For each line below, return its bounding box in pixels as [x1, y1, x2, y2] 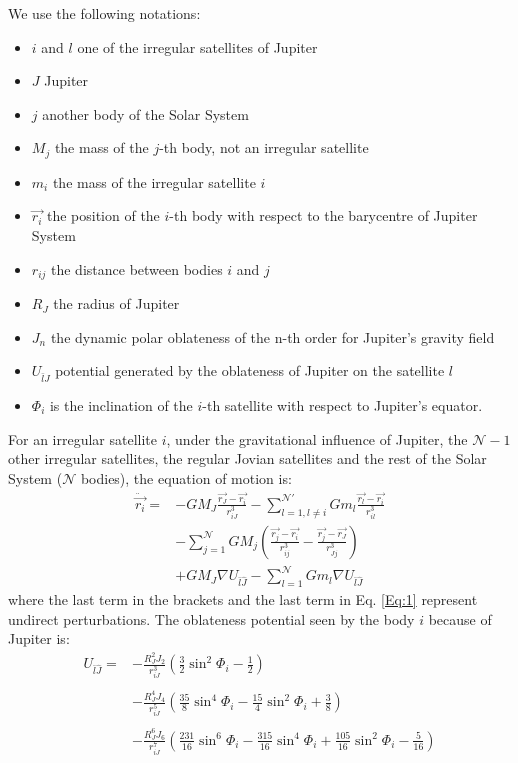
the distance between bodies [51, 258, 223, 279]
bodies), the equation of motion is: [80, 467, 292, 488]
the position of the [46, 205, 160, 226]
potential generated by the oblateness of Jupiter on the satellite [55, 360, 445, 381]
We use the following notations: [8, 3, 201, 23]
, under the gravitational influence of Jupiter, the [166, 428, 468, 449]
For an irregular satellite [8, 428, 158, 449]
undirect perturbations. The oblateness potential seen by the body [8, 608, 415, 629]
